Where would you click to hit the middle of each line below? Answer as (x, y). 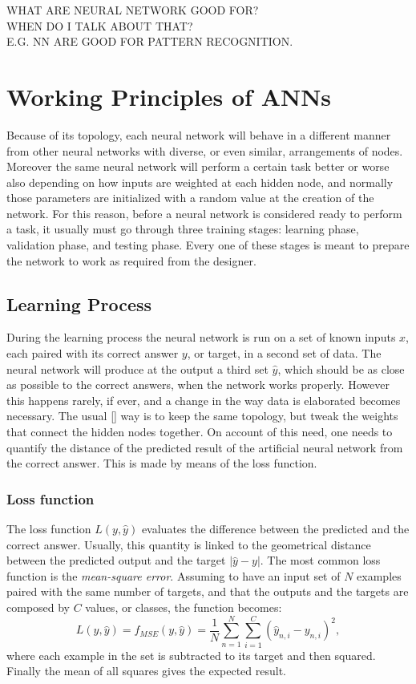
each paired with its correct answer (93, 353)
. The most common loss (320, 560)
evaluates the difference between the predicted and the (275, 529)
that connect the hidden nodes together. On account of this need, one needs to (200, 432)
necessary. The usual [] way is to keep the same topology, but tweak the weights (202, 416)
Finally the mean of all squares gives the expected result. (147, 671)
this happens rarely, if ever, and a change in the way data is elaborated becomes (204, 400)
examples (379, 575)
